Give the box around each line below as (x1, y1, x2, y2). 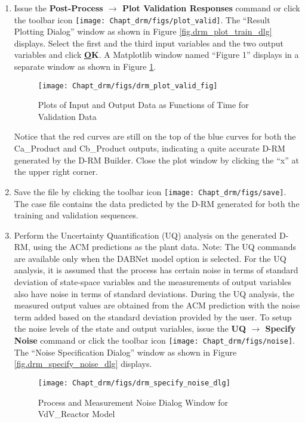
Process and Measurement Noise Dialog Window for (38, 396, 228, 408)
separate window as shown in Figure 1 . (14, 60, 156, 73)
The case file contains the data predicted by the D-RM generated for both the (14, 197, 300, 209)
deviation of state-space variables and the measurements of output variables (14, 276, 291, 288)
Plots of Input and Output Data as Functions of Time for (38, 98, 249, 111)
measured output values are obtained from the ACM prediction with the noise (14, 299, 300, 311)
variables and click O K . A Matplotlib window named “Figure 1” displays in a (14, 48, 299, 61)
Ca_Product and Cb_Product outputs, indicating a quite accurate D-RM (14, 142, 285, 155)
